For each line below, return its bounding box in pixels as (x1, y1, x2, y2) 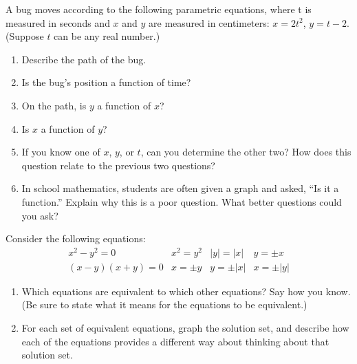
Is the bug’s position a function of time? (21, 75, 191, 89)
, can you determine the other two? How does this (140, 144, 351, 159)
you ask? (21, 208, 58, 222)
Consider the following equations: (6, 231, 146, 246)
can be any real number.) (54, 29, 160, 43)
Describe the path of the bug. (21, 52, 147, 66)
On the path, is (21, 98, 87, 112)
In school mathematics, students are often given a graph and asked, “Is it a (21, 181, 339, 195)
